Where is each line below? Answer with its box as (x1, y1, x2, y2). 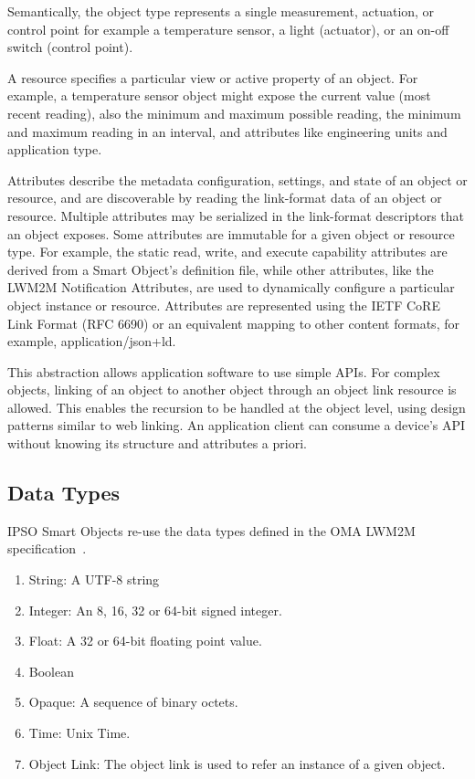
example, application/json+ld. (7, 332, 176, 351)
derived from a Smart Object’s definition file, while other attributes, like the (7, 259, 434, 279)
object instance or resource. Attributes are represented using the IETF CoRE (7, 295, 440, 314)
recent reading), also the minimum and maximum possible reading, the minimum (7, 103, 461, 122)
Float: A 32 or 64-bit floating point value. (28, 631, 262, 650)
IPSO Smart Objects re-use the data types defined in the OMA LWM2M (7, 521, 416, 540)
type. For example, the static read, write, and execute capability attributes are (7, 242, 448, 261)
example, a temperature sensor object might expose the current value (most (7, 86, 431, 105)
